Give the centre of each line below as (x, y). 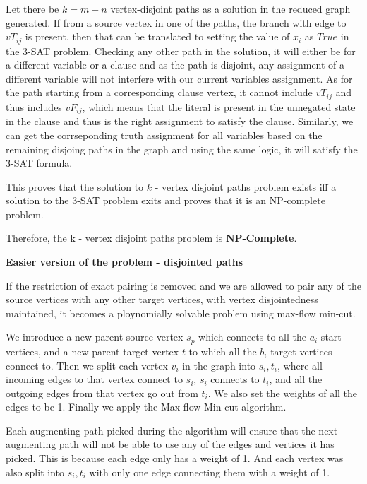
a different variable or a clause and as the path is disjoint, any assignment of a (175, 65)
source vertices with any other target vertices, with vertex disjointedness (162, 299)
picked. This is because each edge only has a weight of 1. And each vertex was (175, 458)
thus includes (34, 106)
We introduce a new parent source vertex (95, 337)
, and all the (296, 379)
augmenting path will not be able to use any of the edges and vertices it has (170, 444)
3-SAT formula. (39, 163)
